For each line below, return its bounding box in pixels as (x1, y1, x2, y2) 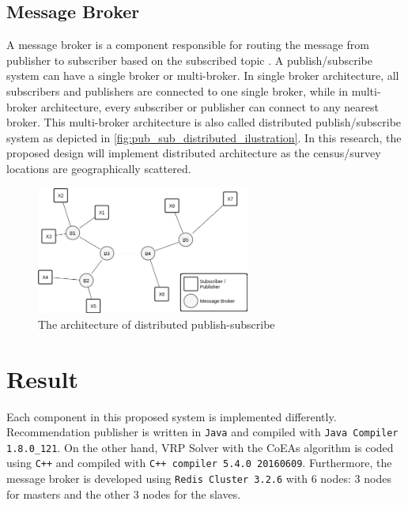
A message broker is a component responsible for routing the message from (6, 36, 369, 53)
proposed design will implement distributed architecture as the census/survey (6, 145, 381, 161)
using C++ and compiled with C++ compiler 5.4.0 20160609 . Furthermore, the (6, 454, 392, 471)
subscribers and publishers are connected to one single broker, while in (6, 82, 348, 99)
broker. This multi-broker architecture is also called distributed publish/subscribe (6, 114, 402, 130)
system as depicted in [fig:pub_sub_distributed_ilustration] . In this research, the (6, 129, 402, 145)
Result (6, 362, 78, 394)
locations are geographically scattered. (6, 160, 191, 176)
